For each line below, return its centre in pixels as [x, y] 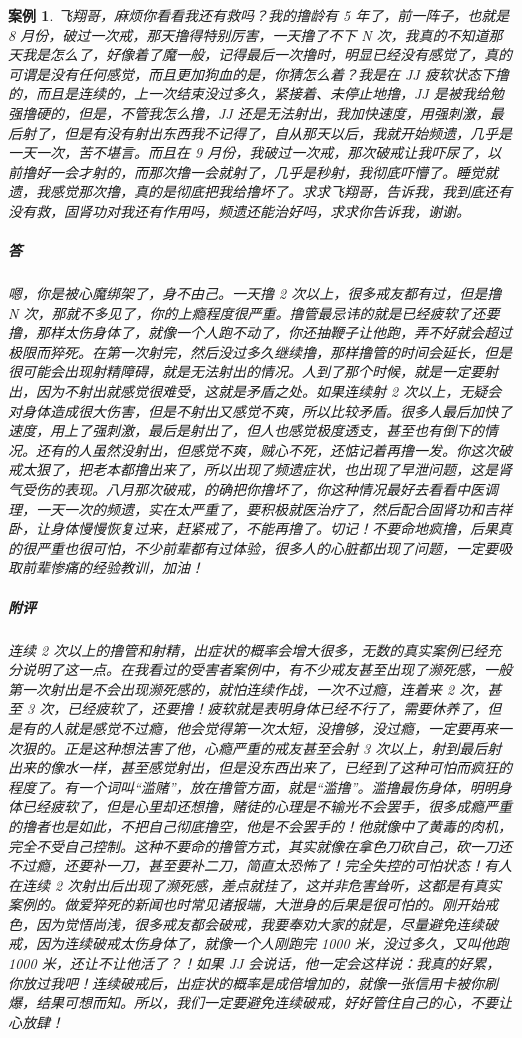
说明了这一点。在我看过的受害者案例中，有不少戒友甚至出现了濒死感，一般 [266, 669]
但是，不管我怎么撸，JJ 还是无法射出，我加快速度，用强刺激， [283, 112]
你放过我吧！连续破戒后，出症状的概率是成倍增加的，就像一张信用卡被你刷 [253, 982]
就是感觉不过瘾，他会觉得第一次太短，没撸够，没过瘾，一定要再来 [280, 727]
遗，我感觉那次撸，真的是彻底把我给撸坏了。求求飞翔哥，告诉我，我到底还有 [260, 191]
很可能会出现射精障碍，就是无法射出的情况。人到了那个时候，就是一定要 [246, 371]
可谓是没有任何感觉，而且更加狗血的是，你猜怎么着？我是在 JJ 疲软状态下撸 [258, 73]
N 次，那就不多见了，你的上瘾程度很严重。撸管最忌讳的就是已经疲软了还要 [254, 312]
